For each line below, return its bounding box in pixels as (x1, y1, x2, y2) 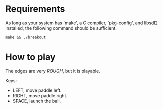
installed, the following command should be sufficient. (5, 25, 117, 31)
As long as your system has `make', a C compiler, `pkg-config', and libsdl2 (5, 20, 158, 26)
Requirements (5, 3, 65, 15)
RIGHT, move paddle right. (12, 92, 68, 98)
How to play (5, 51, 56, 63)
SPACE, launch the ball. (12, 98, 61, 104)
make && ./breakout (5, 35, 46, 40)
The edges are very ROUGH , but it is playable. (5, 68, 100, 74)
